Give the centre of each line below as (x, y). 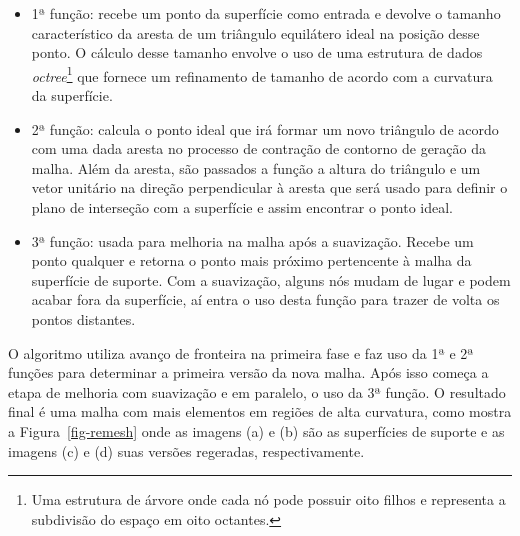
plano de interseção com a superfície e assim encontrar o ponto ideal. (242, 207)
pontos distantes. (83, 318)
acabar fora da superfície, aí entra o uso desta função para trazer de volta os (265, 299)
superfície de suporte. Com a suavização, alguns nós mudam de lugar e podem (271, 279)
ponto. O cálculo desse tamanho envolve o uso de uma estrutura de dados (257, 52)
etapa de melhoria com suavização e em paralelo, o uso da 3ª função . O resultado (257, 391)
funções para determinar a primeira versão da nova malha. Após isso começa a (248, 372)
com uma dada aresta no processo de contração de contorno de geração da (258, 148)
